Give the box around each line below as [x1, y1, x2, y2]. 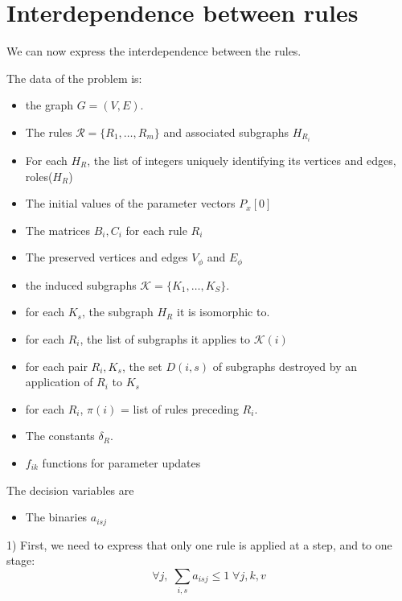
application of [25, 373, 93, 390]
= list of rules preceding [121, 400, 239, 417]
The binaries [25, 508, 88, 525]
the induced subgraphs [25, 276, 137, 293]
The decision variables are [6, 481, 134, 498]
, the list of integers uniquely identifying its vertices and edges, [87, 152, 396, 168]
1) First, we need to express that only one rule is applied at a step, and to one [6, 536, 392, 553]
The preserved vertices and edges [25, 249, 188, 266]
